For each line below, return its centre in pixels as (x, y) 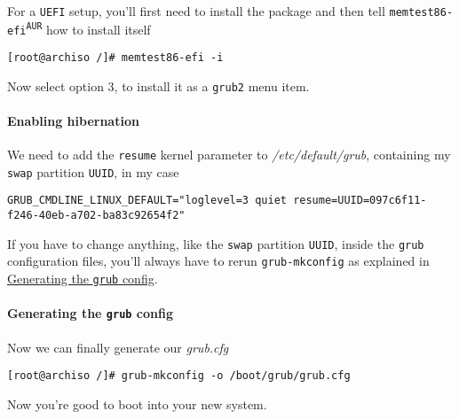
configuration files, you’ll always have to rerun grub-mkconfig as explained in (218, 261)
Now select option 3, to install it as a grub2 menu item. (158, 85)
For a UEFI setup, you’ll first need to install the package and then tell (196, 11)
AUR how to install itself (88, 29)
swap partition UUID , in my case (93, 171)
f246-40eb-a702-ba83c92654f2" (96, 216)
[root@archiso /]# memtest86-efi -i (115, 57)
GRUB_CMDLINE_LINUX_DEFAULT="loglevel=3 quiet (147, 201)
